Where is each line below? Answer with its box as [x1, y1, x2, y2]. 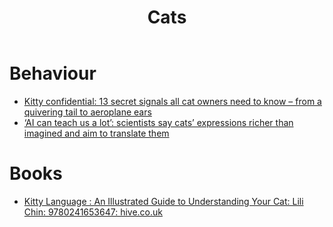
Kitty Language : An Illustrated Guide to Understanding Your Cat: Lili [23, 195, 304, 207]
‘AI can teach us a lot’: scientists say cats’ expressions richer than [23, 116, 294, 128]
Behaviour [9, 62, 97, 85]
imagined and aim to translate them [23, 127, 170, 139]
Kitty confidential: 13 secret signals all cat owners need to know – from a [23, 95, 322, 107]
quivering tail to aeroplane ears [23, 106, 152, 118]
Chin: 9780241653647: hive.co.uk [23, 206, 163, 218]
